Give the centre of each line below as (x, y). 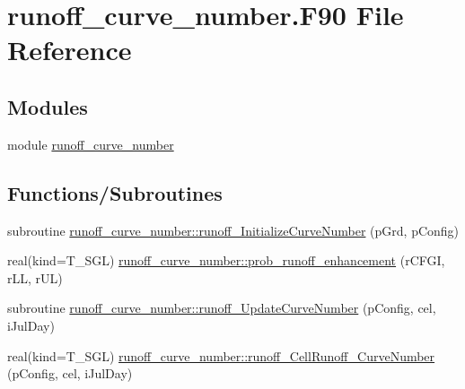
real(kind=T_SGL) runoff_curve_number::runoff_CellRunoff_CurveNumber (221, 355)
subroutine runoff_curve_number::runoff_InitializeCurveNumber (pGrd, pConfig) (233, 230)
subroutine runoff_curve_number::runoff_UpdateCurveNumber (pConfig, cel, (222, 308)
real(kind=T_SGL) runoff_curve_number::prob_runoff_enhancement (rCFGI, (226, 260)
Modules (48, 106)
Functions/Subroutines (115, 192)
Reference (70, 50)
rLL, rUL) (35, 277)
